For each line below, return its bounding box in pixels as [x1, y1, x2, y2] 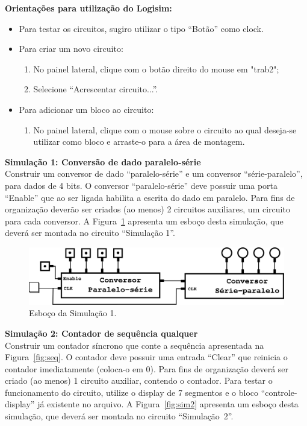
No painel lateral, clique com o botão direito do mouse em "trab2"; [33, 62, 279, 75]
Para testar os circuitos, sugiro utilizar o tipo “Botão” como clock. [19, 22, 264, 34]
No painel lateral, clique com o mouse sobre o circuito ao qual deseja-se [33, 123, 297, 136]
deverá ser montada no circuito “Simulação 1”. [5, 226, 175, 239]
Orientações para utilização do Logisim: [5, 2, 172, 14]
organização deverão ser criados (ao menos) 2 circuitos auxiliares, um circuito [5, 203, 290, 215]
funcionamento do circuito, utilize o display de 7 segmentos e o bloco [5, 386, 259, 398]
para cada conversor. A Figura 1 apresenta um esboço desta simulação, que [5, 214, 284, 227]
